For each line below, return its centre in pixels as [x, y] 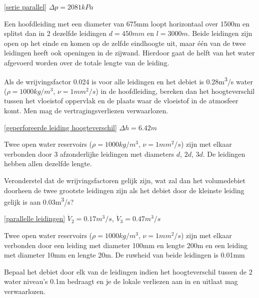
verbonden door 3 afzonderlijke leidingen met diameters [89, 153]
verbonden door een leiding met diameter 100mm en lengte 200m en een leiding [126, 245]
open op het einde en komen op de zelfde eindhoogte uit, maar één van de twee [125, 43]
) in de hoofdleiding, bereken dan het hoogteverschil [175, 91]
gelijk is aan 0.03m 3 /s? [39, 201]
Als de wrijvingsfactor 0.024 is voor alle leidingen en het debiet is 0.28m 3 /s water [128, 80]
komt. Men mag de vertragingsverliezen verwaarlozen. [86, 110]
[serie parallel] [25, 6]
